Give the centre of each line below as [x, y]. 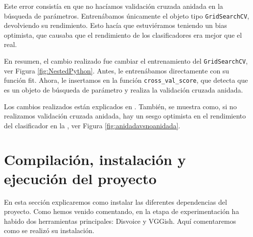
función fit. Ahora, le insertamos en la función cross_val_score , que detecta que [126, 80]
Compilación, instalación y [95, 159]
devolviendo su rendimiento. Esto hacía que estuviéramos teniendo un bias [115, 25]
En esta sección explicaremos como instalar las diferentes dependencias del [115, 201]
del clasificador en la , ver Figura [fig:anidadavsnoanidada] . [92, 125]
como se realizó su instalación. [49, 230]
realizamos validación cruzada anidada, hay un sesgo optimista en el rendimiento [125, 116]
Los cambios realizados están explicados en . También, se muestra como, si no [120, 106]
